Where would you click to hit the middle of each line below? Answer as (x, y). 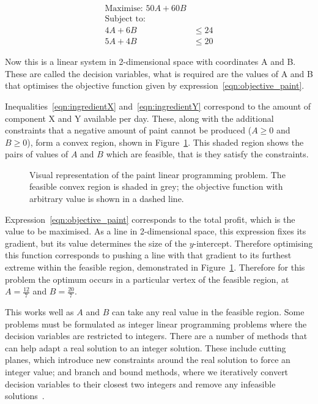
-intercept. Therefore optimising (253, 243)
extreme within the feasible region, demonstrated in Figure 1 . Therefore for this (155, 267)
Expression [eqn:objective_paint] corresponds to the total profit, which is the (150, 219)
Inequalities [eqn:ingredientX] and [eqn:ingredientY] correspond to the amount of (158, 106)
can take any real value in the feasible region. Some (208, 312)
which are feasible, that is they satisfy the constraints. (207, 154)
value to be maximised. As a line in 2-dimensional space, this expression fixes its (156, 231)
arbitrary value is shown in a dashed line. (107, 199)
